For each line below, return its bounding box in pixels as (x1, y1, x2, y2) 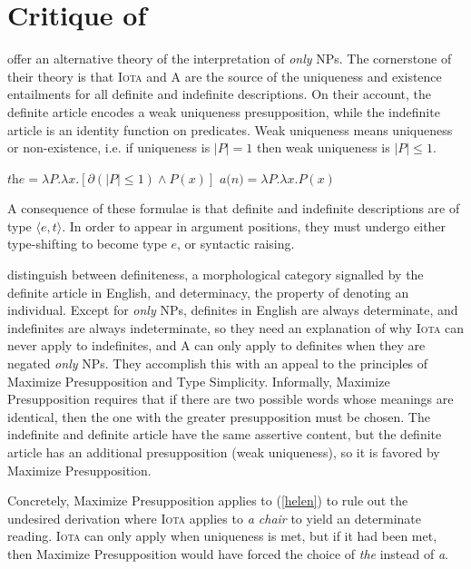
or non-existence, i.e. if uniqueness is (7, 138, 211, 157)
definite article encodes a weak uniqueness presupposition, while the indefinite (7, 102, 440, 121)
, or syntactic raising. (177, 234, 295, 253)
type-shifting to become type (7, 234, 167, 253)
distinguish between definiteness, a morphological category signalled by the (7, 265, 424, 284)
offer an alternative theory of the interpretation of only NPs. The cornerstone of (7, 49, 452, 68)
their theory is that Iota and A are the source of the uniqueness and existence (7, 66, 442, 85)
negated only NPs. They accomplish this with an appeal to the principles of (7, 354, 428, 373)
